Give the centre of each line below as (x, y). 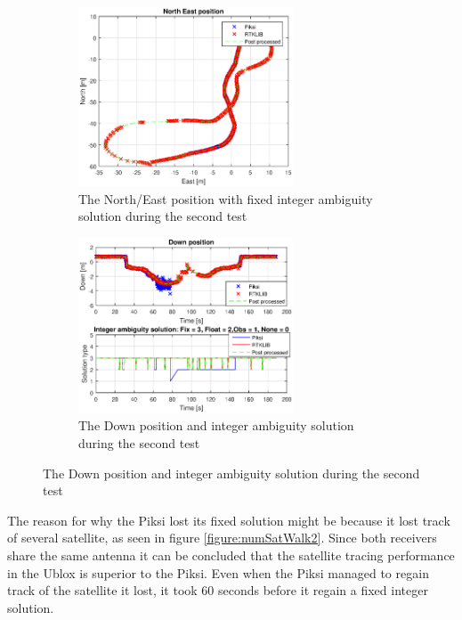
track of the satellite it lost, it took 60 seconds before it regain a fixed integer (218, 590)
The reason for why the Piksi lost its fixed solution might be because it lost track (229, 520)
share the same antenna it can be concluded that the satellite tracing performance (231, 555)
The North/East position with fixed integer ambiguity (226, 198)
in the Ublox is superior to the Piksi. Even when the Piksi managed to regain (218, 572)
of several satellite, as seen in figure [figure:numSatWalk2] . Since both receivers (222, 538)
